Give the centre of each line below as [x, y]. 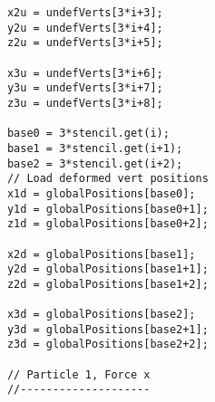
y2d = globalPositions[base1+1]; [107, 269]
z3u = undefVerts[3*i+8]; [85, 103]
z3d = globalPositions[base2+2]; [107, 345]
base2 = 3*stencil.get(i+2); [95, 163]
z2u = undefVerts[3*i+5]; [85, 43]
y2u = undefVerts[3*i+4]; [85, 28]
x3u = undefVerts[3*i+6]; [85, 73]
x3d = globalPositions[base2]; [101, 315]
